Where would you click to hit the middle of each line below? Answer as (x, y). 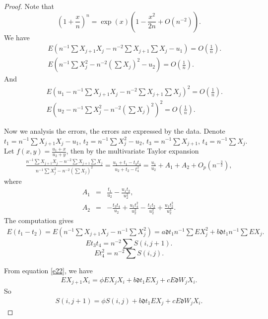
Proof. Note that (29, 6)
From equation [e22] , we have (48, 270)
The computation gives (39, 220)
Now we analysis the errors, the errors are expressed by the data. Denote (115, 130)
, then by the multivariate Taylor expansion (133, 151)
